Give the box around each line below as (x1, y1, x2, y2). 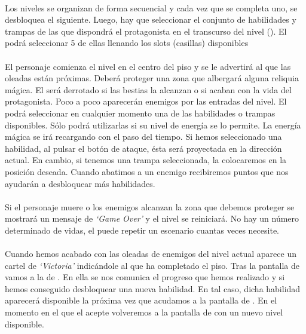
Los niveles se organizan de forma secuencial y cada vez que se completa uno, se (5, 1, 298, 14)
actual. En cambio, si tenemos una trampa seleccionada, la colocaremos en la (5, 154, 287, 166)
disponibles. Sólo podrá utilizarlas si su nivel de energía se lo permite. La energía (5, 118, 301, 131)
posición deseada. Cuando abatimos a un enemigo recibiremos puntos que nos (5, 165, 289, 177)
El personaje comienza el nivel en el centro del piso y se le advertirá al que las (5, 60, 291, 72)
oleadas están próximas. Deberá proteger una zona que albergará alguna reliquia (5, 72, 299, 84)
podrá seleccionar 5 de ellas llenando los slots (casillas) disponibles (5, 36, 249, 49)
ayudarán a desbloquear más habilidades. (5, 177, 155, 189)
